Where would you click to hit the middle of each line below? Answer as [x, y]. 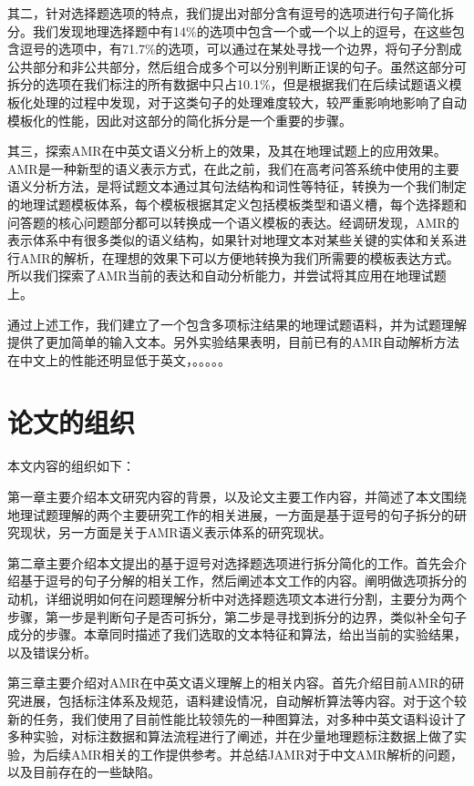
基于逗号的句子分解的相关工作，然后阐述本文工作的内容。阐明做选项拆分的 [243, 581]
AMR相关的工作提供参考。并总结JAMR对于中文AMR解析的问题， [267, 754]
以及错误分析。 [52, 652]
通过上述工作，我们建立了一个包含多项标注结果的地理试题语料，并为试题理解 [237, 324]
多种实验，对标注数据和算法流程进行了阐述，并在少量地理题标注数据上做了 [231, 736]
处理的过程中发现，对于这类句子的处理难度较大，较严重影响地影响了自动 [249, 102]
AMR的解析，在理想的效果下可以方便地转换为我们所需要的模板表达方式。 [239, 257]
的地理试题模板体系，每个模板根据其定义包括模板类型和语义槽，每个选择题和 [237, 204]
